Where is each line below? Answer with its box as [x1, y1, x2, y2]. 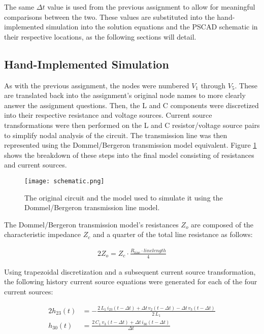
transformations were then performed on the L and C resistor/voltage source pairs [4, 119, 260, 130]
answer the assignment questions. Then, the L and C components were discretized [4, 99, 259, 110]
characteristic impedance [4, 229, 81, 240]
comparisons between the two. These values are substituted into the [4, 11, 215, 22]
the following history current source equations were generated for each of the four [4, 276, 257, 287]
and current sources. [4, 159, 67, 170]
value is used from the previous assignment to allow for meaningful [47, 2, 255, 12]
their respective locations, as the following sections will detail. [4, 31, 196, 42]
